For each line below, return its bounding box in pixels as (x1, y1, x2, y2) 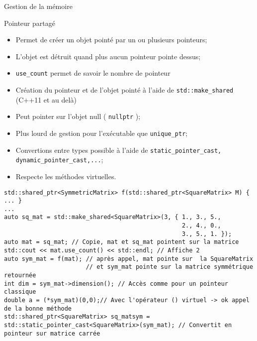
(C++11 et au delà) (15, 94, 77, 105)
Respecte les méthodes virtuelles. (15, 171, 116, 181)
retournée (4, 272, 36, 279)
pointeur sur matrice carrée (4, 330, 100, 337)
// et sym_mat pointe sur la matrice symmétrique (86, 263, 254, 271)
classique (4, 288, 36, 296)
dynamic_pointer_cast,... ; (15, 154, 103, 165)
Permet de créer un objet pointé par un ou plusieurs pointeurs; (15, 34, 207, 45)
